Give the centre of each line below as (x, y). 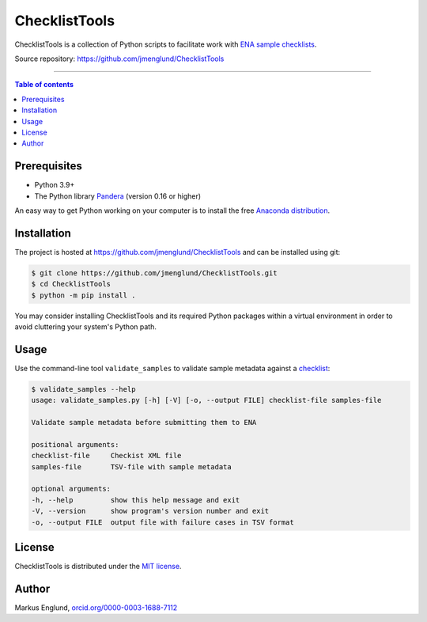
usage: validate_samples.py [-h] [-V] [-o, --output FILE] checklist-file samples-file (206, 400)
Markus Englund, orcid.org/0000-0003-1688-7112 (96, 608)
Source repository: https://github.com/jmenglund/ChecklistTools (119, 59)
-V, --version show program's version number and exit (150, 511)
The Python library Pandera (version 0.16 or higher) (118, 196)
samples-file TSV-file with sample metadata (132, 466)
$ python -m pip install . (83, 295)
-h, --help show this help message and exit (136, 500)
